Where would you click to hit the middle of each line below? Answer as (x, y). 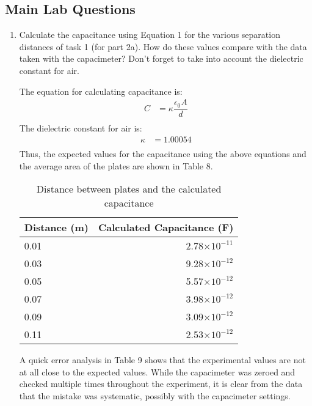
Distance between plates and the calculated (129, 189)
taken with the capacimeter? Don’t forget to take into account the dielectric (161, 58)
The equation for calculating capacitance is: (101, 91)
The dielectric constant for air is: (81, 128)
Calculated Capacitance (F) (166, 227)
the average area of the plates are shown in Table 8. (116, 165)
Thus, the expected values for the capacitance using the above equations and (163, 153)
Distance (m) (56, 227)
